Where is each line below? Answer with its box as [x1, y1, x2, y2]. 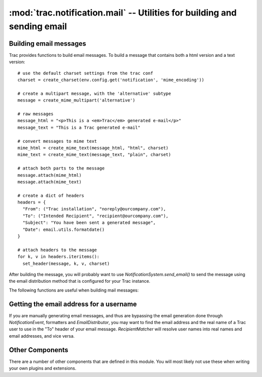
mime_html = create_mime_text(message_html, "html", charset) [17, 145, 169, 151]
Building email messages [9, 39, 86, 48]
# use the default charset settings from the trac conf [17, 70, 153, 76]
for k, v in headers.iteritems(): [17, 254, 99, 259]
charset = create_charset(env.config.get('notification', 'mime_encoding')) [17, 77, 205, 83]
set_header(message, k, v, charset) [22, 260, 110, 266]
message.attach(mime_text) [17, 179, 82, 185]
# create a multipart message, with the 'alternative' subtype [17, 90, 171, 96]
